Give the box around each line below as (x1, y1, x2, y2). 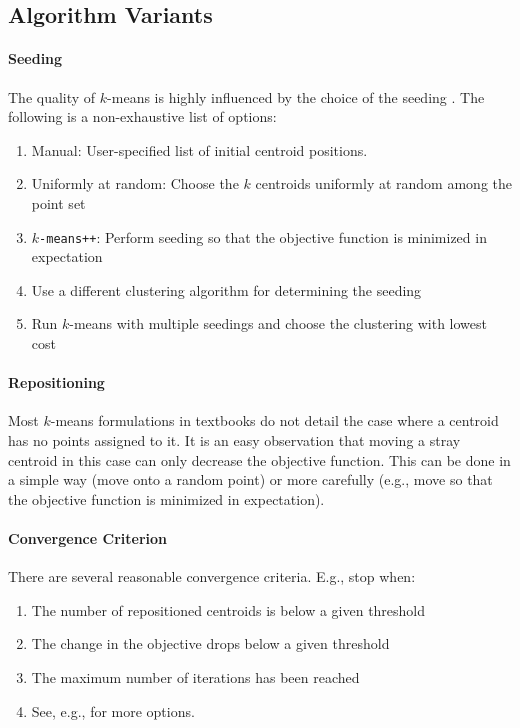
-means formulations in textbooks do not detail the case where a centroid (50, 410, 499, 431)
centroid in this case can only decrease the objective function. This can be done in (8, 449, 511, 470)
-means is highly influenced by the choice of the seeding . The (107, 86, 485, 107)
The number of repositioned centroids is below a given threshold (31, 599, 426, 620)
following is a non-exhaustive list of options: (8, 106, 277, 127)
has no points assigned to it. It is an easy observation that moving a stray (8, 429, 461, 450)
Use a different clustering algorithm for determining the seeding (31, 279, 422, 300)
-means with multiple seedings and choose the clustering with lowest (69, 313, 487, 334)
